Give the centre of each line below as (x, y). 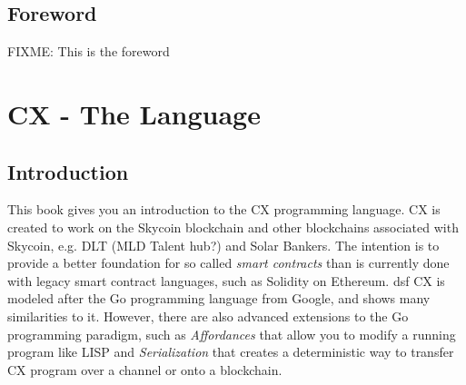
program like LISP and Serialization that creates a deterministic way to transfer (231, 352)
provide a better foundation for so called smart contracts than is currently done (228, 263)
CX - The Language (134, 113)
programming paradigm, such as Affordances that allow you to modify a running (232, 334)
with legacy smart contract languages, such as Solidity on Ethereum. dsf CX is (226, 280)
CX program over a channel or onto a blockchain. (145, 369)
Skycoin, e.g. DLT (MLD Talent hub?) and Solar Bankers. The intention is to (223, 245)
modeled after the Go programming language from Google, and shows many (219, 298)
